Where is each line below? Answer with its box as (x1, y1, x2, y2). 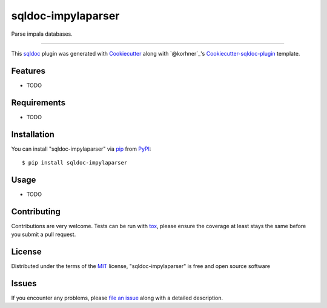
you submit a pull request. (11, 231, 76, 238)
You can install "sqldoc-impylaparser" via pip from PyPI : (11, 145, 151, 152)
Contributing (11, 206, 61, 217)
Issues (11, 278, 37, 289)
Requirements (11, 97, 66, 108)
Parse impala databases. (11, 30, 73, 38)
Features (11, 65, 45, 76)
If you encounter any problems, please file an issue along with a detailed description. (11, 294, 223, 302)
